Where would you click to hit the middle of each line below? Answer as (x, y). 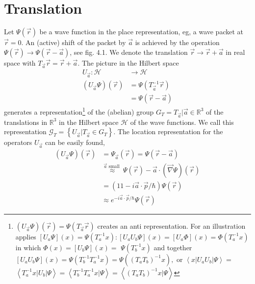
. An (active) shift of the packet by (74, 42)
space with (20, 62)
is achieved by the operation (177, 42)
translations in (26, 122)
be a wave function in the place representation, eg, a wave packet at (141, 32)
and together (173, 247)
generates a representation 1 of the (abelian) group (79, 111)
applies (26, 236)
